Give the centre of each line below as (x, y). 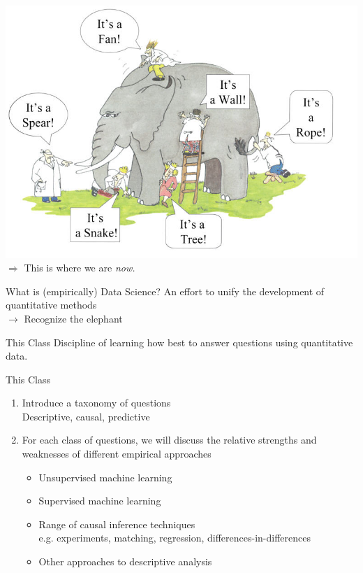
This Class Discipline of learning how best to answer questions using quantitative (179, 342)
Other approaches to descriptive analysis (125, 561)
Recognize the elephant (73, 318)
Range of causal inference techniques (117, 524)
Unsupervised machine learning (105, 477)
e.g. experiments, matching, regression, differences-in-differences (175, 538)
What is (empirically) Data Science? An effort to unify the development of (165, 291)
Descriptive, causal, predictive (86, 416)
